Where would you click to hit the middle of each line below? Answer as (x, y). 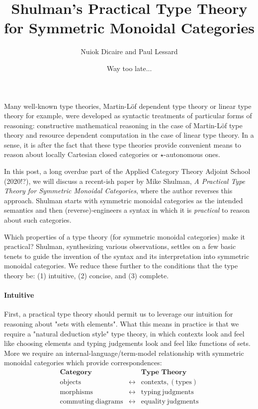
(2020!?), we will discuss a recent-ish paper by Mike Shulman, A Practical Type (125, 181)
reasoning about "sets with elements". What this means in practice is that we (122, 323)
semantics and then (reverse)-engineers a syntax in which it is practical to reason (127, 210)
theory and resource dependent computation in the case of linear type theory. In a (129, 135)
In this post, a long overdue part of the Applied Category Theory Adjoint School (127, 171)
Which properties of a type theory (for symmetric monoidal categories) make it (125, 236)
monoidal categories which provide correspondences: (83, 363)
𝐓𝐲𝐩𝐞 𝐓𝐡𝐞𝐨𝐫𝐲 (164, 372)
